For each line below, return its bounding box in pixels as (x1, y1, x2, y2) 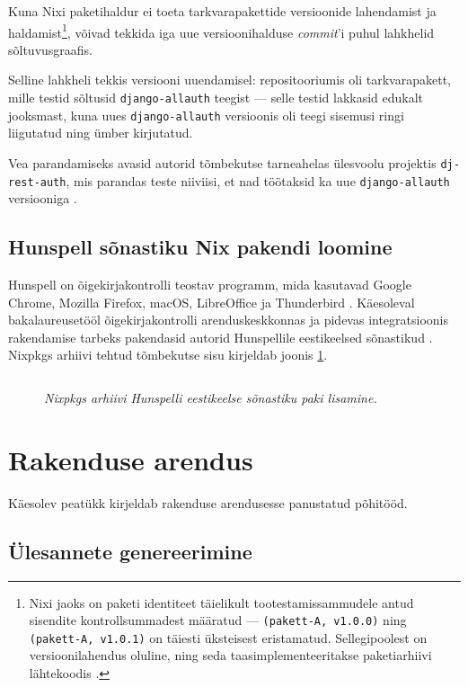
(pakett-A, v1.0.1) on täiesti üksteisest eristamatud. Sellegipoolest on (29, 628, 428, 647)
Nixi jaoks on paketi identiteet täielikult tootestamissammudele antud (29, 593, 414, 611)
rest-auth (8, 175, 66, 189)
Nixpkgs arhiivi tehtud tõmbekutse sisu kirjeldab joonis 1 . (8, 345, 328, 364)
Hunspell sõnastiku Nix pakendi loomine (8, 233, 393, 261)
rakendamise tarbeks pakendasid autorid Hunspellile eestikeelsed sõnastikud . (8, 327, 433, 346)
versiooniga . (8, 189, 77, 208)
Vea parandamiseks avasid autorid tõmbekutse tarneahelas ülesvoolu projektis (8, 153, 437, 172)
